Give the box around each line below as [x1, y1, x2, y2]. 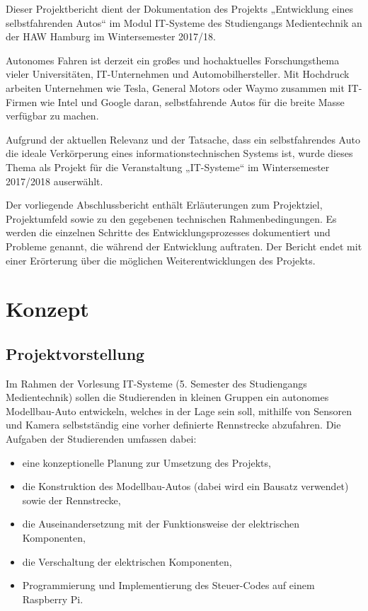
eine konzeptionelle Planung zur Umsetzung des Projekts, [22, 455, 271, 470]
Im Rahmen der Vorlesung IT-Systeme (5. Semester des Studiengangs [6, 376, 307, 390]
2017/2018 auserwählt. [6, 173, 103, 188]
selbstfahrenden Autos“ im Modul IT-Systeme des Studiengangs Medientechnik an [6, 15, 362, 30]
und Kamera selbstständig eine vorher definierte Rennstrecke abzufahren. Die [6, 417, 341, 432]
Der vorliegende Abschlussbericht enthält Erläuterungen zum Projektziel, [6, 197, 323, 212]
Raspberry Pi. [22, 591, 84, 606]
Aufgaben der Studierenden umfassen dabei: [6, 431, 197, 446]
